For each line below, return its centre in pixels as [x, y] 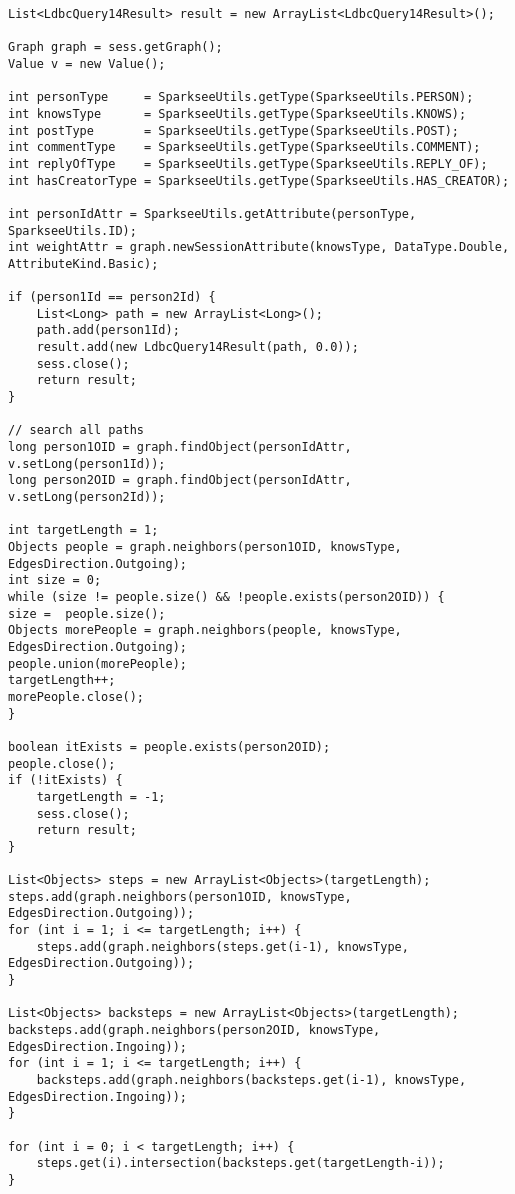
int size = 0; [55, 580]
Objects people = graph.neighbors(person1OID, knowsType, [205, 547]
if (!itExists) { [65, 780]
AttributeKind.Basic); [83, 263]
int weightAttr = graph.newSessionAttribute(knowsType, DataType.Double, [259, 247]
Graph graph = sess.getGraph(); [115, 47]
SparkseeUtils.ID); [72, 230]
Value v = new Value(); [87, 63]
